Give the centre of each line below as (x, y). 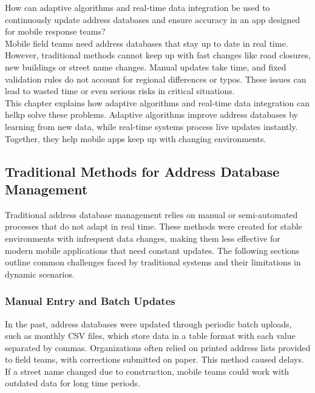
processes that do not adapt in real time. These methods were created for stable (154, 226)
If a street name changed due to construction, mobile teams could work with (147, 371)
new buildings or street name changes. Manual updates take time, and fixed (146, 67)
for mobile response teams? (55, 31)
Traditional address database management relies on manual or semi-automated (151, 214)
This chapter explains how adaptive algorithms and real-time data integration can (157, 102)
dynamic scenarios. (40, 274)
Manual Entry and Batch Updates (90, 301)
